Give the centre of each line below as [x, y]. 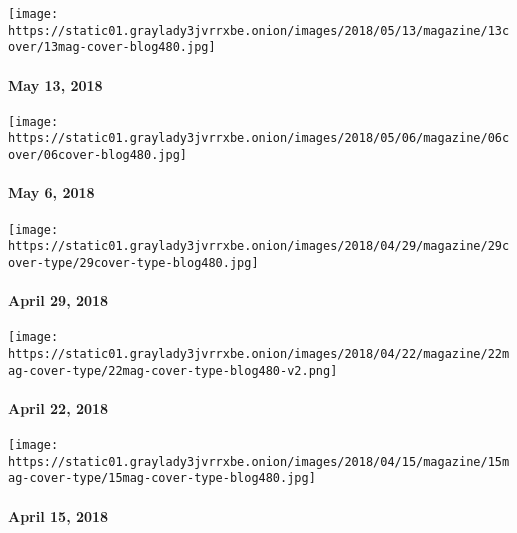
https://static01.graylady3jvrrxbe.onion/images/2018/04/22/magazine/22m [259, 353]
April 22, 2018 [58, 407]
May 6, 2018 [51, 192]
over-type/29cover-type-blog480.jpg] [133, 262]
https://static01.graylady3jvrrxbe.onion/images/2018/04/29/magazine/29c [259, 246]
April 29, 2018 [58, 300]
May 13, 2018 [55, 84]
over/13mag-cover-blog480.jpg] [112, 47]
